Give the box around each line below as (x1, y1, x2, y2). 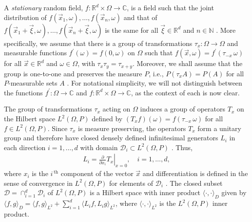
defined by (92, 113, 123, 124)
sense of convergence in (4, 178, 73, 188)
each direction (4, 142, 46, 152)
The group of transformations (4, 104, 92, 114)
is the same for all (105, 24, 158, 35)
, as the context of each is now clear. (131, 87, 240, 97)
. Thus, (171, 142, 193, 152)
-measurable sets (8, 78, 58, 88)
